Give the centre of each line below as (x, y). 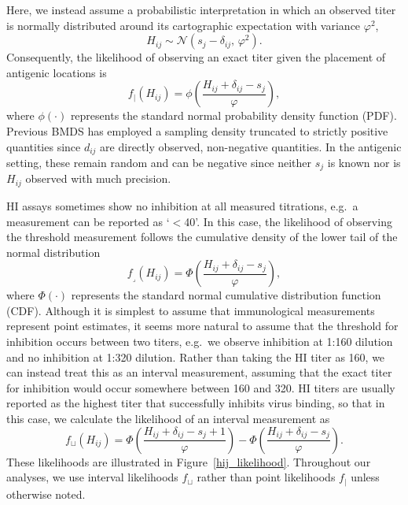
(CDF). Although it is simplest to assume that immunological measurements (191, 310)
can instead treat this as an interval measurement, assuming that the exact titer (199, 372)
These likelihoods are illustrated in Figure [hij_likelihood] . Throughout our (189, 461)
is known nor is (364, 163)
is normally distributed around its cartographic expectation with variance (184, 25)
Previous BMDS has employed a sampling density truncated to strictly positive (197, 130)
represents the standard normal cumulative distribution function (226, 295)
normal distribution (53, 252)
